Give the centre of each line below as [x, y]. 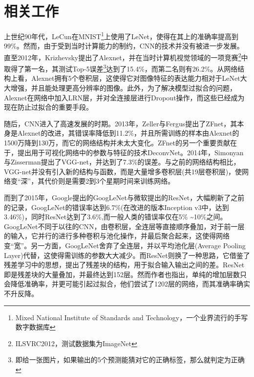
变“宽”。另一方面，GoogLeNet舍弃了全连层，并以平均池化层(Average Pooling [125, 245]
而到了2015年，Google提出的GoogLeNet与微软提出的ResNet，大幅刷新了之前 [124, 197]
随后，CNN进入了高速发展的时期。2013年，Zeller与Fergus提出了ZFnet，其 [121, 123]
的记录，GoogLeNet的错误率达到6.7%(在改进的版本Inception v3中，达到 [116, 207]
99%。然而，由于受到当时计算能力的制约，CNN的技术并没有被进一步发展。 [124, 46]
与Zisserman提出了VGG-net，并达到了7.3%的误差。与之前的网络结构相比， [122, 162]
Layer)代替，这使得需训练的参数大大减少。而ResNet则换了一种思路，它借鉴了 [127, 255]
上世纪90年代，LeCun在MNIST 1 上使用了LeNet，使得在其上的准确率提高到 [121, 35]
